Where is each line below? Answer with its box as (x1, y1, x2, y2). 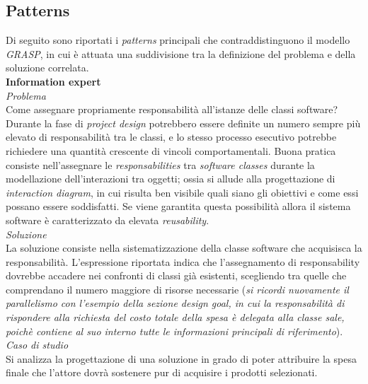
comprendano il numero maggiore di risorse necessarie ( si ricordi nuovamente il (6, 281, 349, 296)
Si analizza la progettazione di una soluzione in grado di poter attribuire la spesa (6, 351, 357, 366)
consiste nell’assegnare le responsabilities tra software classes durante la (6, 157, 315, 172)
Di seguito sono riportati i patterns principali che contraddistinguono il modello (6, 33, 350, 47)
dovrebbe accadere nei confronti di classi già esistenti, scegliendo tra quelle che (6, 268, 347, 283)
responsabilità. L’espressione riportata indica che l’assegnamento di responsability (6, 254, 360, 269)
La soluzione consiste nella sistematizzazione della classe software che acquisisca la (6, 240, 362, 255)
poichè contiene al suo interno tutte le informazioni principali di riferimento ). (6, 323, 343, 338)
